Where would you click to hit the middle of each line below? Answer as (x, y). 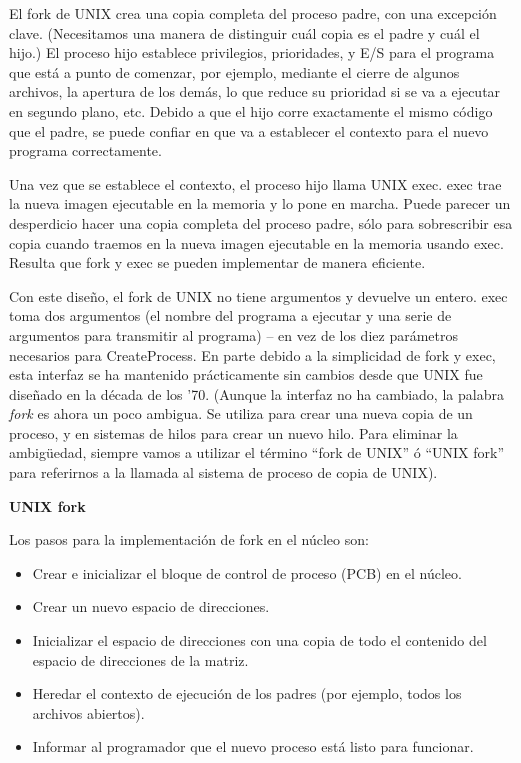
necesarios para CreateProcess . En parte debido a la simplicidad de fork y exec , (252, 354)
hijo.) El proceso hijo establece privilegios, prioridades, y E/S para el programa (252, 52)
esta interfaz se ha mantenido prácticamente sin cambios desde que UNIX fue (246, 374)
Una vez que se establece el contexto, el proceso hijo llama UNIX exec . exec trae (255, 183)
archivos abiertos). (88, 712)
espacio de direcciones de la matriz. (140, 659)
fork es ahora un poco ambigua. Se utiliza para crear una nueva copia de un (241, 413)
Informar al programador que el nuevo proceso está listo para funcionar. (253, 746)
